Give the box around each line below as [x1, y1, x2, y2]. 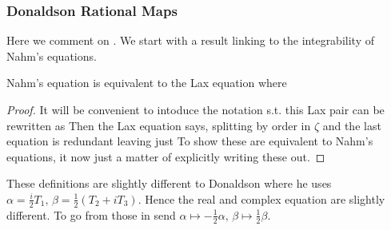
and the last [322, 117, 381, 133]
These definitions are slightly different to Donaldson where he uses [6, 175, 332, 192]
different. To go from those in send [6, 206, 176, 223]
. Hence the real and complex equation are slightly [138, 190, 385, 207]
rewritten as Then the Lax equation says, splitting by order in [6, 117, 311, 133]
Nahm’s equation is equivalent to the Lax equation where [6, 74, 287, 91]
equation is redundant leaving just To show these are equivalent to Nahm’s [6, 133, 373, 149]
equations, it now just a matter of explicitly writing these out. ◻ [6, 148, 325, 165]
